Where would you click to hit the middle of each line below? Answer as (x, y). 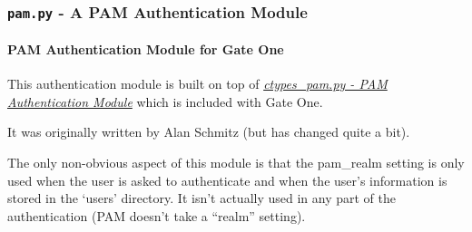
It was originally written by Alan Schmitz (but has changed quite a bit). (209, 132)
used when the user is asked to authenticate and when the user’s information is (227, 180)
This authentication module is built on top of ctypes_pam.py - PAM (197, 84)
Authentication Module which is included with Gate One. (165, 101)
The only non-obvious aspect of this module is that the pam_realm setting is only (236, 162)
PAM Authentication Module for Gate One (146, 49)
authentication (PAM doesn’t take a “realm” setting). (157, 215)
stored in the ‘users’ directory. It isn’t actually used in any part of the (202, 198)
